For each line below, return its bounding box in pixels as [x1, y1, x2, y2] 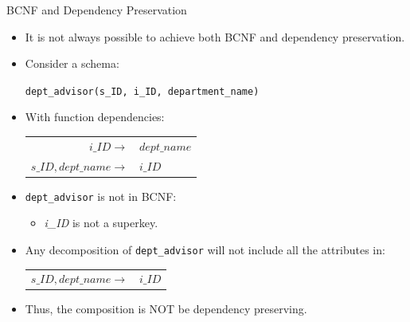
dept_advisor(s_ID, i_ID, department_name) [25, 85, 260, 97]
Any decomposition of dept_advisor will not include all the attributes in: [25, 241, 385, 257]
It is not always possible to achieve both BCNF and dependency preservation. [25, 28, 405, 45]
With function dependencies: [25, 108, 165, 125]
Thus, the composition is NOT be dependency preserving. [25, 300, 307, 317]
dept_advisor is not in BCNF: [25, 187, 177, 204]
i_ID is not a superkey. [44, 214, 158, 231]
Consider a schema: [25, 55, 119, 72]
